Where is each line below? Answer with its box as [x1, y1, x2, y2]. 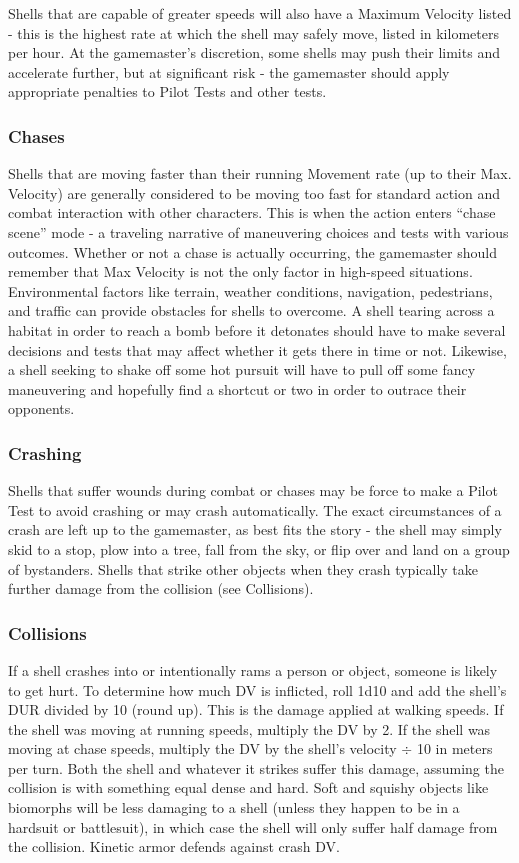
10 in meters [416, 738, 493, 759]
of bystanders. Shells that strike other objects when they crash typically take [8, 558, 479, 579]
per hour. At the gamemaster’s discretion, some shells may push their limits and [8, 42, 500, 63]
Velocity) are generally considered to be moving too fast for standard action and [8, 182, 500, 203]
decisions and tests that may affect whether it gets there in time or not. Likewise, [8, 339, 507, 360]
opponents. [8, 398, 75, 419]
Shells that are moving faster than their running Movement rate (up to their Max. [8, 163, 512, 184]
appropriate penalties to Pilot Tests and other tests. [8, 81, 327, 102]
